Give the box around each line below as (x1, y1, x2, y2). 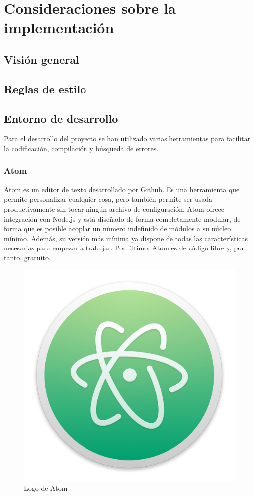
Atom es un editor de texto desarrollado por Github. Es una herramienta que (4, 184, 240, 194)
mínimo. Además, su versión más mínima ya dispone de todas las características (4, 233, 248, 243)
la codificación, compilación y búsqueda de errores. (4, 143, 159, 153)
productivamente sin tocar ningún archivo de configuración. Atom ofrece (4, 203, 224, 214)
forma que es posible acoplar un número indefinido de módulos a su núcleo (4, 223, 231, 234)
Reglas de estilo (4, 81, 86, 96)
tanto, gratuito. (4, 252, 51, 262)
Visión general (4, 51, 79, 67)
